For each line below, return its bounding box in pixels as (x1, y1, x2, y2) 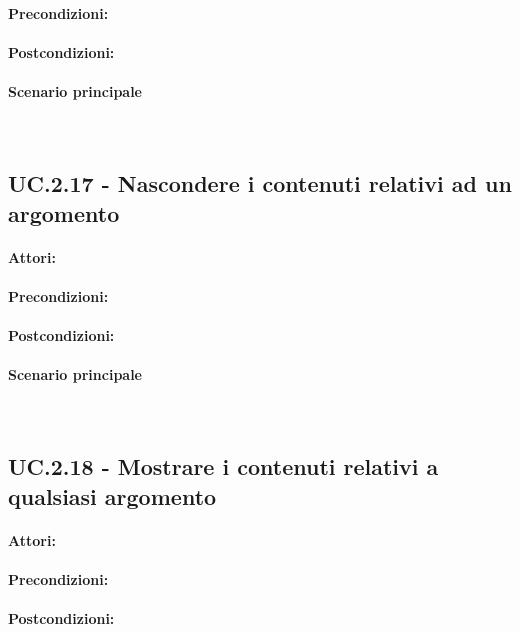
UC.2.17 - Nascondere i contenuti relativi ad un (8, 168, 512, 199)
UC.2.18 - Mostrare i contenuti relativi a (8, 451, 439, 482)
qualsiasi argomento (8, 480, 217, 511)
